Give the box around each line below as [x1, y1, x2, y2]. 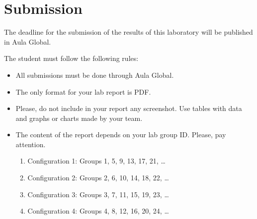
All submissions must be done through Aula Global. [15, 69, 174, 80]
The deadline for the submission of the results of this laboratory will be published [4, 27, 253, 37]
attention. [15, 139, 46, 149]
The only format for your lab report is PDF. [15, 86, 151, 97]
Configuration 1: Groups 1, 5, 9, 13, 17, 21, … [27, 156, 166, 166]
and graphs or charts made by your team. [15, 112, 143, 123]
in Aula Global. [4, 36, 51, 47]
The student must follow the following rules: [4, 53, 139, 63]
